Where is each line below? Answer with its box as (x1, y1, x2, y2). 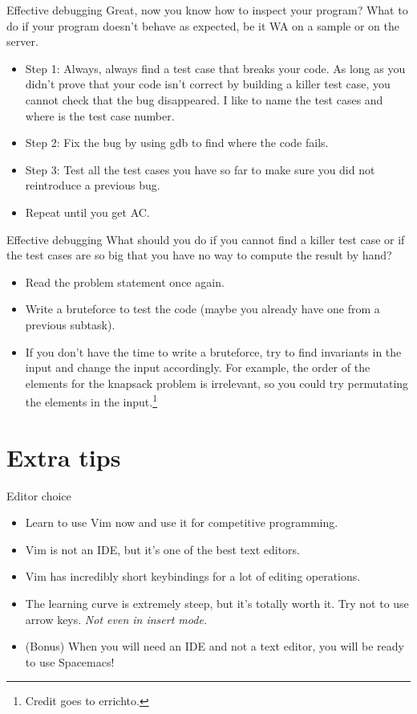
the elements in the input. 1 (25, 391, 157, 410)
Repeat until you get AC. (25, 203, 150, 220)
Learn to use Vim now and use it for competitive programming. (25, 514, 338, 531)
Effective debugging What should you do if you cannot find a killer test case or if (6, 231, 405, 247)
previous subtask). (25, 316, 115, 333)
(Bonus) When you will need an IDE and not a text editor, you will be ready (25, 638, 404, 655)
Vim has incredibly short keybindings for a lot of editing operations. (25, 568, 361, 585)
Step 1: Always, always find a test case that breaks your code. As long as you (25, 59, 406, 76)
